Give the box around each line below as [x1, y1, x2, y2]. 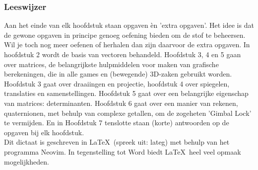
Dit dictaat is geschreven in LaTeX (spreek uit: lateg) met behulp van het [4, 137, 230, 147]
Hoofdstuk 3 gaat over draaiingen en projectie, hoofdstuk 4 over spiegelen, [4, 78, 230, 88]
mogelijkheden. [4, 156, 50, 167]
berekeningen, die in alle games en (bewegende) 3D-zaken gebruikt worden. [4, 69, 232, 79]
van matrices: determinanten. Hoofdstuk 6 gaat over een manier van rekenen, [4, 97, 238, 108]
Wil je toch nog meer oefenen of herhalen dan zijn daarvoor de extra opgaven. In [4, 39, 250, 50]
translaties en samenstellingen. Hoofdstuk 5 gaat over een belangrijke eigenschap [4, 88, 249, 98]
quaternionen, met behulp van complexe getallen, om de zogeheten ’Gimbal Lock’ [4, 107, 252, 118]
